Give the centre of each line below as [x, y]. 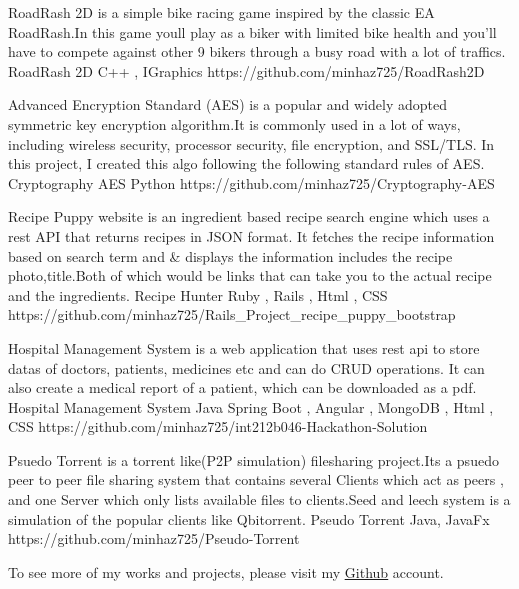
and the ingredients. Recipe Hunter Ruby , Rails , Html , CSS [198, 294]
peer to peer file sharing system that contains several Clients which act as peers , [256, 479]
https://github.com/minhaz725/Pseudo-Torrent [154, 538]
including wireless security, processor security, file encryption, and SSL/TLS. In [251, 143]
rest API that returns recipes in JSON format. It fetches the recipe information [251, 235]
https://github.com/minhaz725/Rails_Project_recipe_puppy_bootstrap [232, 314]
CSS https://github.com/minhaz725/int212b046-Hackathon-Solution [218, 426]
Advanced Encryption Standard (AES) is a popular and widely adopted [227, 104]
